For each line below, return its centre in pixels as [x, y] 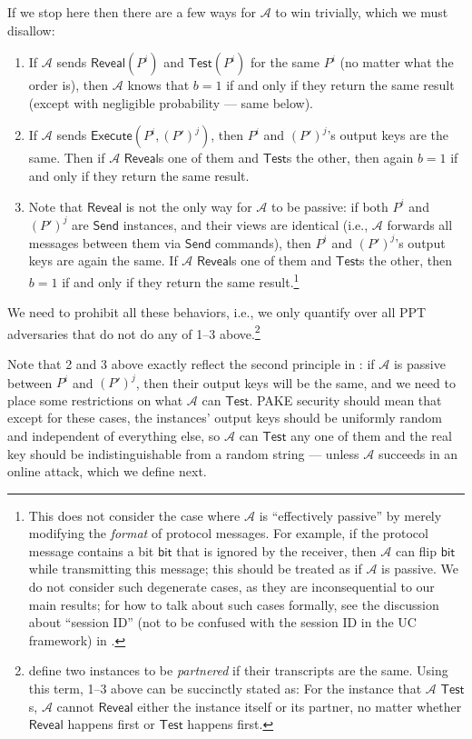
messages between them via [105, 242]
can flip [416, 550]
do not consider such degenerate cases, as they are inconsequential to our [231, 587]
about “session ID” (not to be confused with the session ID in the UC [222, 622]
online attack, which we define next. [107, 471]
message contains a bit [91, 550]
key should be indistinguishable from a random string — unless [183, 453]
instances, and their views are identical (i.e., [246, 224]
